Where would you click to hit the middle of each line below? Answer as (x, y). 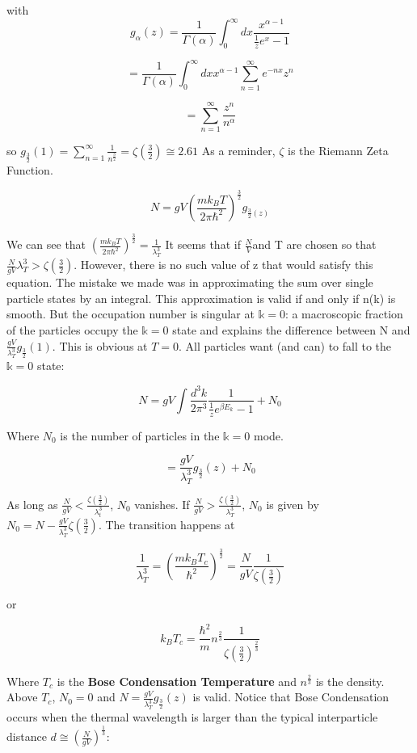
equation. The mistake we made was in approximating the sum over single (190, 282)
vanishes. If (162, 504)
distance (27, 736)
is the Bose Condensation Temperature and (177, 681)
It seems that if (203, 244)
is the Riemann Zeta (338, 150)
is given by (293, 504)
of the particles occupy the (72, 329)
